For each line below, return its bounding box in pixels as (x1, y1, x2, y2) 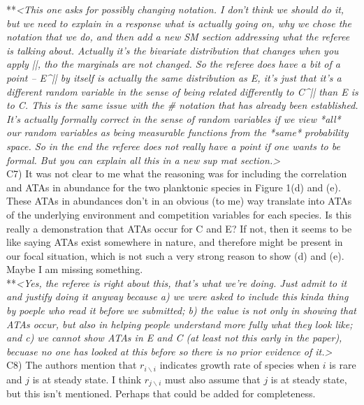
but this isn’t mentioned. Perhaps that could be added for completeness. (6, 386, 316, 401)
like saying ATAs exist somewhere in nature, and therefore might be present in (6, 235, 343, 249)
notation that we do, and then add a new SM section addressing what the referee (6, 29, 350, 44)
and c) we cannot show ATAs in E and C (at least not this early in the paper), (6, 330, 342, 345)
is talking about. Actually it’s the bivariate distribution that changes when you (6, 43, 339, 57)
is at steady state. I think (32, 371, 142, 386)
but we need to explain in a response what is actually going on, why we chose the (6, 15, 352, 30)
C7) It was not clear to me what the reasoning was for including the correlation (6, 166, 347, 181)
